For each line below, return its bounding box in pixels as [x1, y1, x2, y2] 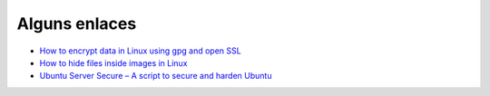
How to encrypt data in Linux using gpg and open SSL [39, 45, 241, 56]
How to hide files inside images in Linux [39, 57, 188, 68]
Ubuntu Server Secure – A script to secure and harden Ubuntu [39, 71, 272, 82]
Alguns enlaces [16, 14, 137, 34]
